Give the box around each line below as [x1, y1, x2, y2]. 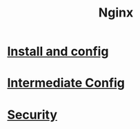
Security [7, 107, 57, 122]
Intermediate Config [7, 75, 126, 91]
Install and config [7, 43, 109, 59]
